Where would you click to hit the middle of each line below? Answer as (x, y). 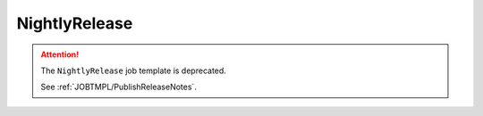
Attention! (60, 54)
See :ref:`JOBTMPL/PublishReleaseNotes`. (119, 87)
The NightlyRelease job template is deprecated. (134, 70)
